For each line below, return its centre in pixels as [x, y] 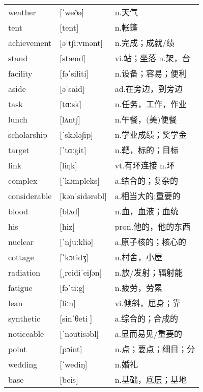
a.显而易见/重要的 [149, 334]
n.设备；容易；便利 [151, 73]
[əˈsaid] [72, 88]
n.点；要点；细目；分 [155, 349]
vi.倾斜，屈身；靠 [148, 303]
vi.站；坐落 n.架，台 [152, 58]
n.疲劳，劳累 [138, 288]
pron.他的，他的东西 [153, 227]
